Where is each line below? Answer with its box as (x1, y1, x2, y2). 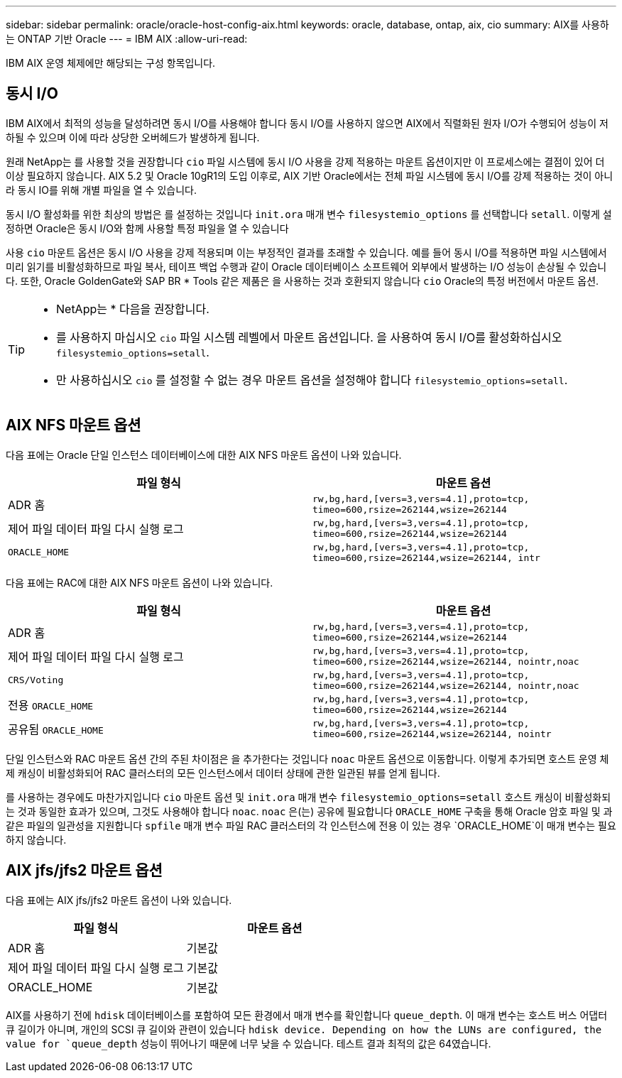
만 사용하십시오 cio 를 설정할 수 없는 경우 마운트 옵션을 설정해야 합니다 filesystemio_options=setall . (56, 372, 568, 387)
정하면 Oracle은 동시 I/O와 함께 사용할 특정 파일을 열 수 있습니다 (6, 222, 289, 234)
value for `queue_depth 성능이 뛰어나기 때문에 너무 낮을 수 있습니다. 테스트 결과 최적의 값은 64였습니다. (6, 1037, 491, 1050)
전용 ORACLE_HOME (8, 697, 94, 712)
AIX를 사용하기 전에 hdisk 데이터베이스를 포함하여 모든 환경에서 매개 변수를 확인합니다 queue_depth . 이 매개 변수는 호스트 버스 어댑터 (6, 1008, 608, 1021)
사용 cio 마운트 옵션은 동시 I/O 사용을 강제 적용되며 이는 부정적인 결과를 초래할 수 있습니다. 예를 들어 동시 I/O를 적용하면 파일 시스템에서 (6, 246, 607, 258)
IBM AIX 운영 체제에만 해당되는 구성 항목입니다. (6, 57, 216, 69)
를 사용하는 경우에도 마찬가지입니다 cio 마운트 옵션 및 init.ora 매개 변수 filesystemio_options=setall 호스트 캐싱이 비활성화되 (6, 790, 611, 803)
